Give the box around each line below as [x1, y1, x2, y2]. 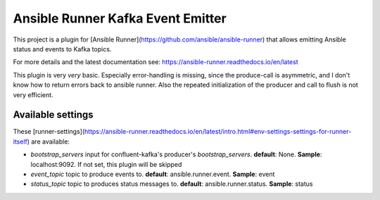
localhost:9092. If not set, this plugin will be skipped [30, 160, 182, 168]
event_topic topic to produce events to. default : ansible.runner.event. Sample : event [30, 170, 275, 178]
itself [13, 137, 27, 146]
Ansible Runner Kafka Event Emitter [13, 11, 227, 26]
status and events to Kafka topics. [13, 44, 112, 53]
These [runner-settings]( [13, 127, 85, 136]
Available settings [13, 109, 94, 121]
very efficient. [13, 90, 53, 99]
